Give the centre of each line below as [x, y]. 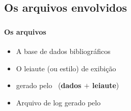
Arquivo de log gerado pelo [58, 102]
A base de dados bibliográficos [63, 51]
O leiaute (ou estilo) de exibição [66, 68]
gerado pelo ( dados [49, 85]
